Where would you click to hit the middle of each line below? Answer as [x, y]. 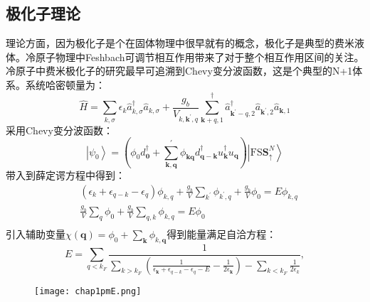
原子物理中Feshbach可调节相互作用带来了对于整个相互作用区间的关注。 [200, 56]
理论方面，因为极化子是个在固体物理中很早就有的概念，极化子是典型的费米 [180, 43]
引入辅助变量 [36, 233]
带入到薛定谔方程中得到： [65, 175]
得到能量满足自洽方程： [222, 233]
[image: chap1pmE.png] [88, 291]
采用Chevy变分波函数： [59, 130]
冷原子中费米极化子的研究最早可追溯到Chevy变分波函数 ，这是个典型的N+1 [179, 71]
